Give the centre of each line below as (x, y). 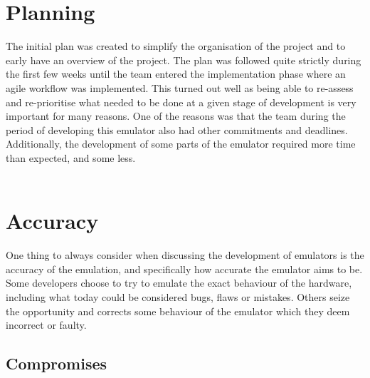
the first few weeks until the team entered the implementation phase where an (176, 74)
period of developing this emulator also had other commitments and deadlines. (177, 129)
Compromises (57, 363)
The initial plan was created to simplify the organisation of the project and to (176, 46)
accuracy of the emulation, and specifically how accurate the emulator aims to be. (184, 269)
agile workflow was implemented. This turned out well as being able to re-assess (180, 87)
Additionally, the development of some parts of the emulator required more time (181, 144)
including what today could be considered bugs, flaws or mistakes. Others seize (178, 296)
